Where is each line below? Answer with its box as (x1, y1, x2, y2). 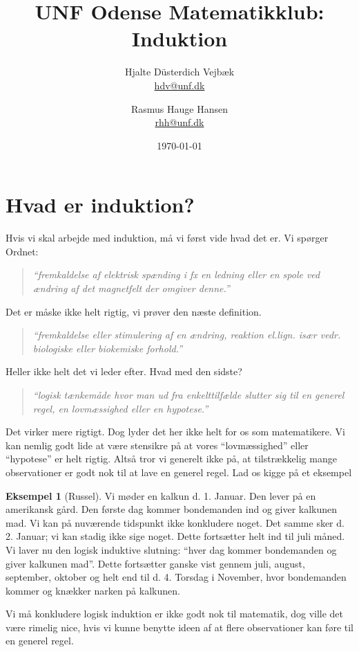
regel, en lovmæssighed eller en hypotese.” (32, 401, 208, 415)
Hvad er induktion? (6, 190, 195, 219)
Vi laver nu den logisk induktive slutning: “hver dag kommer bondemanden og (6, 542, 337, 556)
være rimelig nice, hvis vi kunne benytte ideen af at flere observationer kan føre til (6, 619, 353, 634)
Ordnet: (6, 244, 39, 258)
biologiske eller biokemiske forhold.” (32, 341, 183, 355)
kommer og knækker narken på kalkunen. (6, 583, 180, 597)
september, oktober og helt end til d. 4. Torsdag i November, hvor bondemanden (6, 570, 347, 584)
